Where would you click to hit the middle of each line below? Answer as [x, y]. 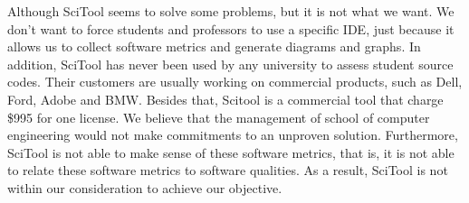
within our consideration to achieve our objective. [145, 187]
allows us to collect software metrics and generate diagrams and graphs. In [214, 46]
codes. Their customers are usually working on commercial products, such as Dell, [235, 82]
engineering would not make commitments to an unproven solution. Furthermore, [233, 135]
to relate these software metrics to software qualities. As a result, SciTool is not [228, 170]
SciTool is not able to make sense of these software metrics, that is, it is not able [231, 152]
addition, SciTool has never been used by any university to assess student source [230, 64]
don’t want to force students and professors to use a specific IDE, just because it [231, 28]
